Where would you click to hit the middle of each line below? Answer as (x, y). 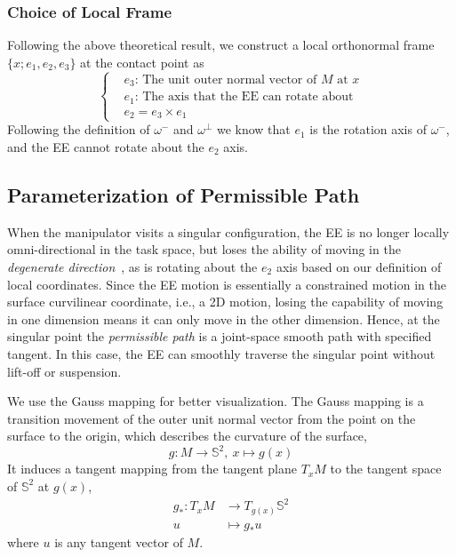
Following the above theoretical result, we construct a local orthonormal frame (221, 45)
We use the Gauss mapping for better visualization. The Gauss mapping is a (216, 401)
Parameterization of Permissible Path (184, 194)
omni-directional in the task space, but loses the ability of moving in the (204, 249)
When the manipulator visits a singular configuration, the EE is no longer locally (228, 231)
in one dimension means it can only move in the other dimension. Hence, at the (224, 318)
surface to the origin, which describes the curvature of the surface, (187, 436)
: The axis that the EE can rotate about (244, 97)
